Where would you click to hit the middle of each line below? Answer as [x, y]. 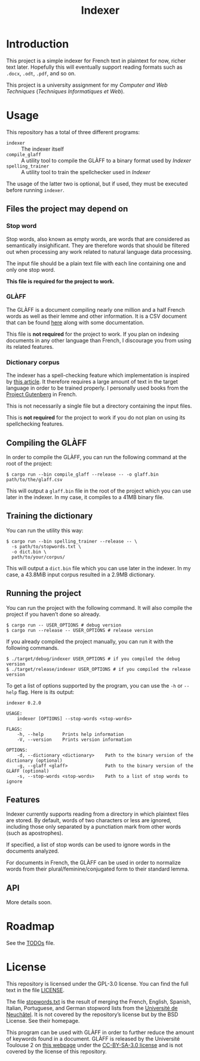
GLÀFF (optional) [28, 771]
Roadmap [30, 927]
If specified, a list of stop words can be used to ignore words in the [88, 845]
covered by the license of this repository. [57, 1051]
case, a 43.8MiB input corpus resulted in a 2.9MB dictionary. [81, 574]
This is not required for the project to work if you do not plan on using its [96, 418]
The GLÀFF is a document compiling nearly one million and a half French [96, 309]
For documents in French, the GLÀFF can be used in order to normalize [93, 863]
